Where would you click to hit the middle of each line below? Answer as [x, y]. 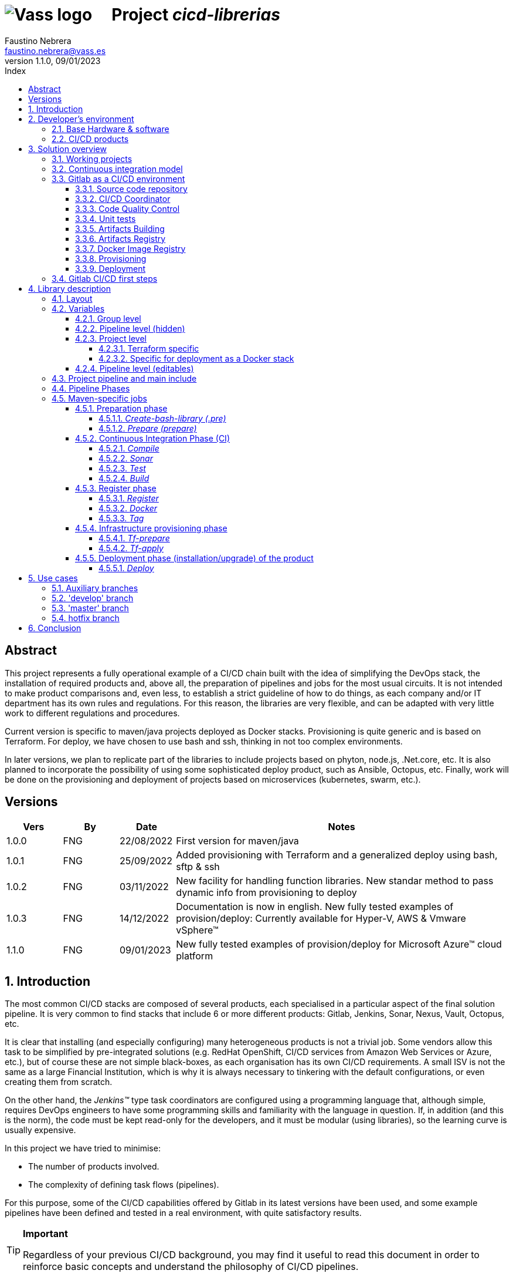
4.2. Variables [78, 308]
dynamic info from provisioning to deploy [266, 893]
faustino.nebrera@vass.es [55, 50]
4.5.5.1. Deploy [126, 568]
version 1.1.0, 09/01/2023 [53, 60]
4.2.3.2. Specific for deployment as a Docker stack [196, 358]
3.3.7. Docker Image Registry [130, 248]
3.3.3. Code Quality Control [128, 208]
